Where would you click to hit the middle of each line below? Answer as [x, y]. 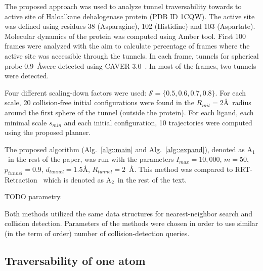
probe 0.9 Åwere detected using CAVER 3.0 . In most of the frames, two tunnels [130, 65]
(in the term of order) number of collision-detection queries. [97, 233]
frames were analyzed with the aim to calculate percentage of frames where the [127, 46]
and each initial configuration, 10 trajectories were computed [158, 122]
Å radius [237, 102]
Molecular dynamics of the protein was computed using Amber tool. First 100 [125, 36]
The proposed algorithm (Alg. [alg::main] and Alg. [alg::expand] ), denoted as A [128, 149]
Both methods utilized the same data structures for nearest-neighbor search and [129, 213]
